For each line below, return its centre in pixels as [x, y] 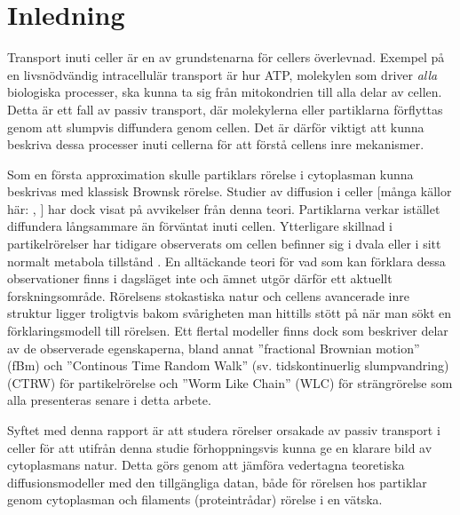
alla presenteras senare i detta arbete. [109, 400]
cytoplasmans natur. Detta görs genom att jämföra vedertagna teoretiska [206, 465]
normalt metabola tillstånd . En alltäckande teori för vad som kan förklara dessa [226, 261]
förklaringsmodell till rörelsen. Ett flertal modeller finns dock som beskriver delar [228, 331]
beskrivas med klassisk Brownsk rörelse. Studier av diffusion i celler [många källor [230, 191]
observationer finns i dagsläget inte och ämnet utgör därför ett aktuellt [200, 278]
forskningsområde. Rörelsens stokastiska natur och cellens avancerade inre [208, 295]
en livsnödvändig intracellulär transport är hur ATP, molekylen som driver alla [222, 74]
